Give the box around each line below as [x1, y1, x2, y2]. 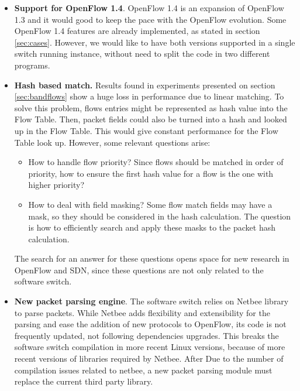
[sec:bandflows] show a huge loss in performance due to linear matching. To [14, 90, 284, 102]
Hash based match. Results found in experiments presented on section [14, 78, 275, 91]
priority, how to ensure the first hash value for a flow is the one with [28, 167, 274, 179]
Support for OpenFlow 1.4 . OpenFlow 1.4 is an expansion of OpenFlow [14, 2, 284, 13]
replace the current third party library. [14, 375, 153, 387]
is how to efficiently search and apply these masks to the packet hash [28, 221, 275, 234]
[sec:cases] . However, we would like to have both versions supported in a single [14, 36, 295, 48]
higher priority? [28, 179, 85, 191]
